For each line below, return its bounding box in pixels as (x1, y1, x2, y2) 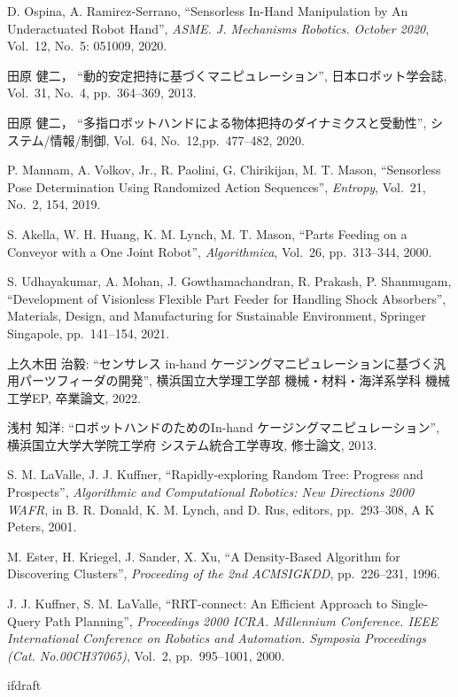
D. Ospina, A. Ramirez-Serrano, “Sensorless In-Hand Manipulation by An (7, 2, 408, 19)
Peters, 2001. (7, 517, 77, 536)
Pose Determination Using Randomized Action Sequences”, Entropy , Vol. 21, (7, 177, 426, 196)
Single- (391, 594, 428, 613)
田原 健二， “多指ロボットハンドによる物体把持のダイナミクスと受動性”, (7, 112, 427, 131)
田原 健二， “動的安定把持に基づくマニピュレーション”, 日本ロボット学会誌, (7, 66, 447, 84)
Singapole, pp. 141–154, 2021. (7, 323, 170, 342)
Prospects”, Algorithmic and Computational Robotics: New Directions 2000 (7, 483, 415, 501)
